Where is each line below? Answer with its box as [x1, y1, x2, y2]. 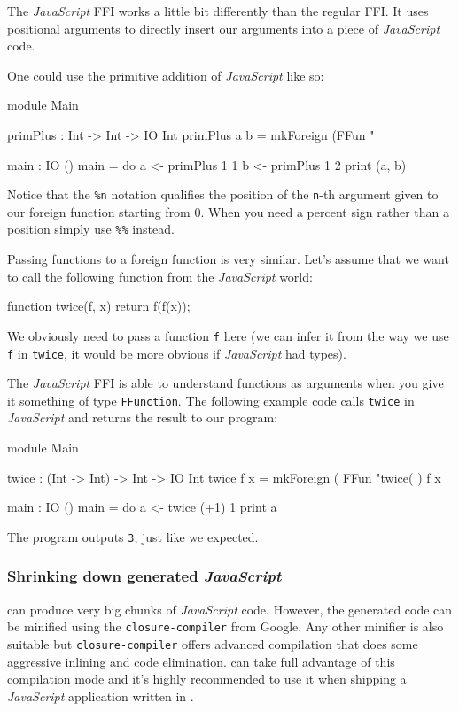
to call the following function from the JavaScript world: [7, 267, 313, 285]
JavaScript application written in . [7, 686, 194, 705]
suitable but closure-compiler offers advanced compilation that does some [7, 634, 418, 653]
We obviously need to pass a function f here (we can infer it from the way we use [7, 326, 449, 344]
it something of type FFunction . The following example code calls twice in [7, 390, 415, 409]
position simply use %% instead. [7, 220, 175, 238]
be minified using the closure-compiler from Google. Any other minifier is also [7, 617, 444, 636]
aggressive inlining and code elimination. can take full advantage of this [7, 652, 395, 670]
